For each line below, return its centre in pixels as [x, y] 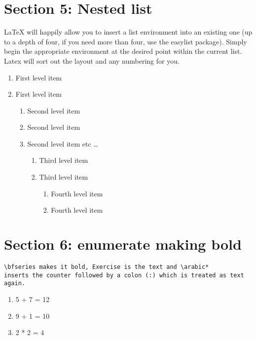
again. [15, 283]
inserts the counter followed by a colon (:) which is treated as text [124, 275]
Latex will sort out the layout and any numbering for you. [92, 60]
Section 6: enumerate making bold [123, 244]
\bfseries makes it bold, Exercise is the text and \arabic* [107, 267]
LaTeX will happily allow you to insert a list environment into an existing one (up [128, 32]
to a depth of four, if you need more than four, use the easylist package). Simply [126, 41]
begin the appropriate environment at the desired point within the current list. [123, 51]
